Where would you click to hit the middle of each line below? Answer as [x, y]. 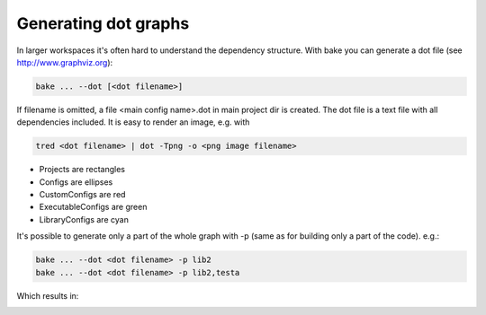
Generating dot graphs [103, 23]
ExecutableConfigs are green [93, 207]
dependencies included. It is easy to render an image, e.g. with [133, 122]
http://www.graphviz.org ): [65, 62]
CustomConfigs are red [82, 195]
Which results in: [48, 295]
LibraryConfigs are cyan [84, 219]
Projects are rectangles [82, 170]
